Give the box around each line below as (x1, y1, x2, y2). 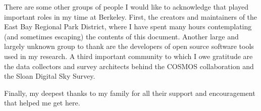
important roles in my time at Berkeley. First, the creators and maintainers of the (4, 11, 257, 22)
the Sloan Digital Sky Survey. (4, 71, 95, 81)
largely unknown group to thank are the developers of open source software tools (4, 41, 254, 51)
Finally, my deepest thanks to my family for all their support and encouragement (4, 87, 255, 98)
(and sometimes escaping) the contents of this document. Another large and (4, 31, 239, 41)
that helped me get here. (4, 97, 80, 108)
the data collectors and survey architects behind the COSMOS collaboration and (4, 61, 254, 71)
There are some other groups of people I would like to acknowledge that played (4, 2, 249, 12)
